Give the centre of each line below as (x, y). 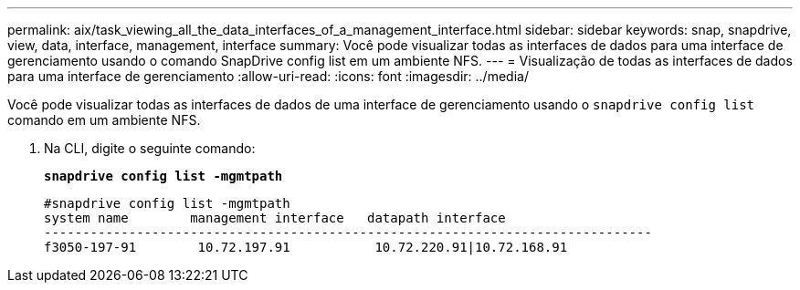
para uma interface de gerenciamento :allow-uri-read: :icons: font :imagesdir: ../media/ (268, 76)
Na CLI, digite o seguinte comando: (150, 148)
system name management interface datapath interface (275, 218)
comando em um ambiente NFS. (104, 120)
